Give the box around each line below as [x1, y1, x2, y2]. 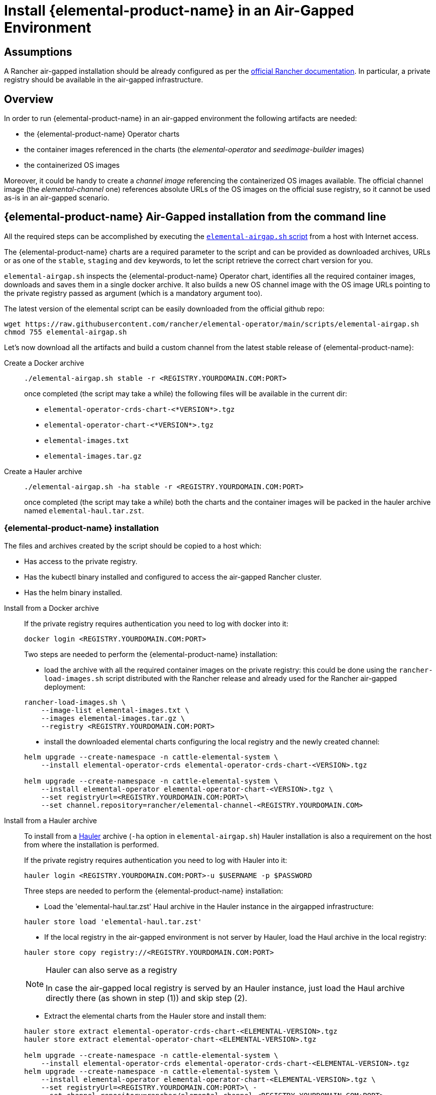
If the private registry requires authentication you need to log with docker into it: [24, 619, 288, 628]
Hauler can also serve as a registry [46, 964, 177, 975]
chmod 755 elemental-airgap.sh [4, 327, 127, 336]
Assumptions [4, 45, 72, 58]
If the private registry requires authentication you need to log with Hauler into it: [24, 855, 287, 864]
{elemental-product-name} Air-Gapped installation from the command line [4, 210, 386, 224]
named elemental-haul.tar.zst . [24, 506, 144, 515]
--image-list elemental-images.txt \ [41, 706, 189, 714]
